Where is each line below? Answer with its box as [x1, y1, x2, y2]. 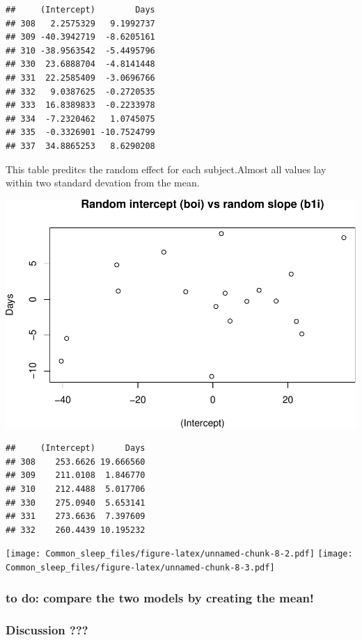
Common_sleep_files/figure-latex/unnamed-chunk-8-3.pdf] [6, 563, 275, 573]
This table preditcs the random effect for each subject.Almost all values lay [6, 161, 326, 176]
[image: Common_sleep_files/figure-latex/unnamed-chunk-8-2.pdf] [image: [6, 549, 353, 559]
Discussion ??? [6, 621, 88, 638]
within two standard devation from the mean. [6, 175, 200, 190]
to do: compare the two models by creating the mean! [6, 589, 314, 606]
